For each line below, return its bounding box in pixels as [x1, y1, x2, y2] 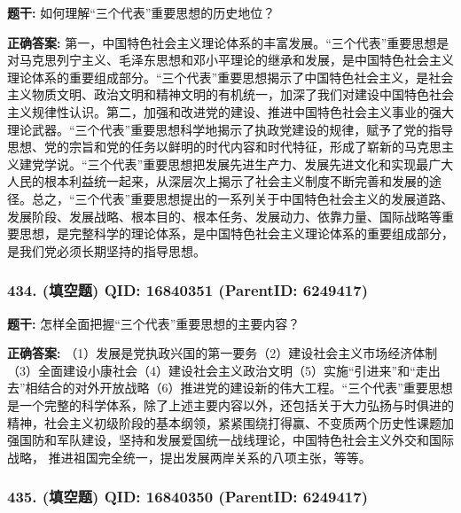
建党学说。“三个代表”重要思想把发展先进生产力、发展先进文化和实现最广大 [19, 154, 454, 173]
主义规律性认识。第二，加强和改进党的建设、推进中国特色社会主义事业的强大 [7, 102, 454, 120]
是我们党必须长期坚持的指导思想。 [7, 241, 206, 260]
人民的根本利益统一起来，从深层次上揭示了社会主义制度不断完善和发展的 [7, 172, 429, 190]
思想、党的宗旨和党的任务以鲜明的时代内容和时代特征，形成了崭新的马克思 [7, 137, 441, 156]
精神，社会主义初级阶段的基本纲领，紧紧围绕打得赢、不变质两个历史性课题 [7, 413, 441, 431]
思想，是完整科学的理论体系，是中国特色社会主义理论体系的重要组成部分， [19, 224, 454, 243]
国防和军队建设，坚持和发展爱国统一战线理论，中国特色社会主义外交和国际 [19, 431, 454, 449]
